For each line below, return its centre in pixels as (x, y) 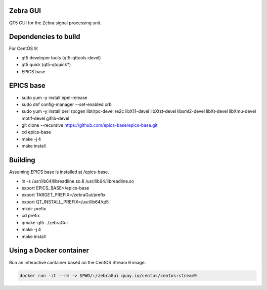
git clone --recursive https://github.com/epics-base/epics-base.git (89, 125)
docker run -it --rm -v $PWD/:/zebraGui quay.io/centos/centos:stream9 (108, 275)
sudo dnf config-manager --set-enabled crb (67, 104)
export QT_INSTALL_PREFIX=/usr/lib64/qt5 (65, 202)
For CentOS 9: (23, 48)
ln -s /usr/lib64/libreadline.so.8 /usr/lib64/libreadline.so (78, 181)
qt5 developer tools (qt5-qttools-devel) (61, 57)
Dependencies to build (44, 37)
